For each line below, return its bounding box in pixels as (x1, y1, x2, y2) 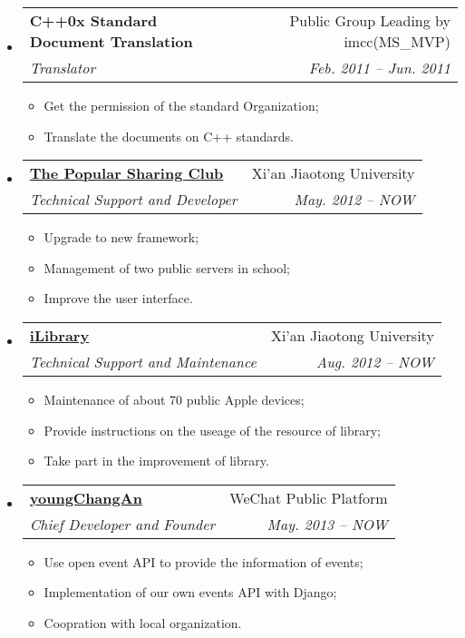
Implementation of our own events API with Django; (44, 583, 337, 602)
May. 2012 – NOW (294, 189, 415, 211)
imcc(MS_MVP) (344, 31, 450, 52)
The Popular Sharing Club (29, 162, 224, 184)
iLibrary (29, 324, 90, 346)
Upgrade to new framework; (44, 228, 199, 247)
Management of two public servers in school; (44, 258, 290, 277)
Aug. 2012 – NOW (316, 350, 434, 372)
